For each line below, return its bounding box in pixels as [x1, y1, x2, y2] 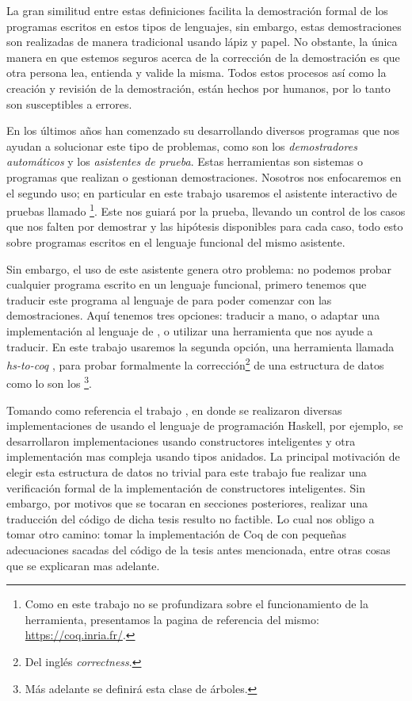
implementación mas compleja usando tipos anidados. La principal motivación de [6, 448, 400, 465]
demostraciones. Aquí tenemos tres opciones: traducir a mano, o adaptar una [6, 307, 380, 324]
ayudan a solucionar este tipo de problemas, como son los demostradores [6, 137, 357, 154]
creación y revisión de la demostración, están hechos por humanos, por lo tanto [6, 79, 391, 96]
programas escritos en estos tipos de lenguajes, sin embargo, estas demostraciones [6, 17, 402, 34]
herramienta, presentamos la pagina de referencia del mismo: [25, 611, 319, 627]
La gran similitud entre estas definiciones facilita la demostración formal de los [6, 2, 388, 18]
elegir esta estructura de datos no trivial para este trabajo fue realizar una [6, 464, 367, 480]
